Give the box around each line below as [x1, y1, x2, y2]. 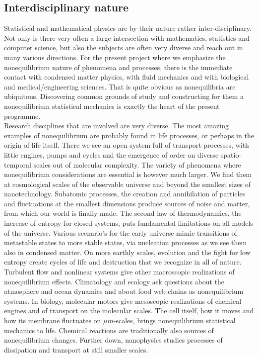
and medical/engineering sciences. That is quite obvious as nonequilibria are [4, 81, 236, 91]
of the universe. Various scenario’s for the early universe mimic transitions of [4, 227, 237, 238]
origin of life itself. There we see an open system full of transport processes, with [4, 140, 249, 150]
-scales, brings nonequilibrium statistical [113, 315, 236, 326]
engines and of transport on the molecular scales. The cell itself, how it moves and [4, 305, 254, 316]
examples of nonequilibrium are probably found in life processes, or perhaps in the [4, 130, 254, 140]
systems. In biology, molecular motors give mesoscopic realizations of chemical [4, 295, 242, 306]
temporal [4, 159, 31, 170]
